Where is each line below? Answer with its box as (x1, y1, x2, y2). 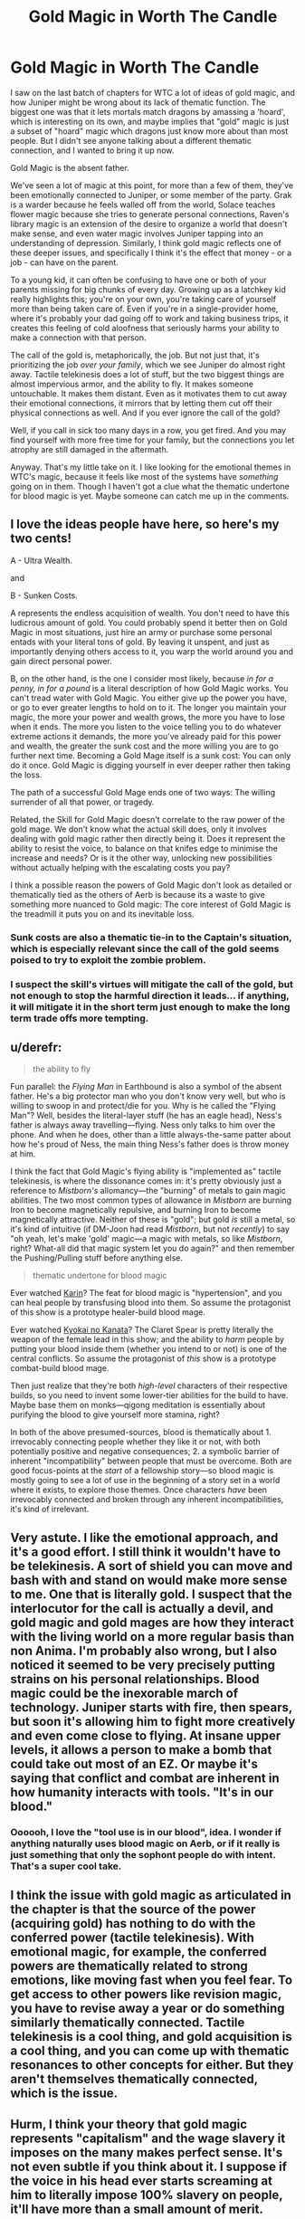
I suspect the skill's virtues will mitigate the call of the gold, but (10, 977, 293, 990)
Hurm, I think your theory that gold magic (10, 2116, 248, 2132)
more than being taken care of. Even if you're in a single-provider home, (10, 303, 279, 314)
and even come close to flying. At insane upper (10, 1728, 281, 1743)
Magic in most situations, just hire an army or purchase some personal (10, 626, 272, 637)
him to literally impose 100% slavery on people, (10, 2187, 283, 2203)
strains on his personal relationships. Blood (10, 1671, 260, 1687)
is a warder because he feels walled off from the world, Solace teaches (10, 199, 276, 210)
